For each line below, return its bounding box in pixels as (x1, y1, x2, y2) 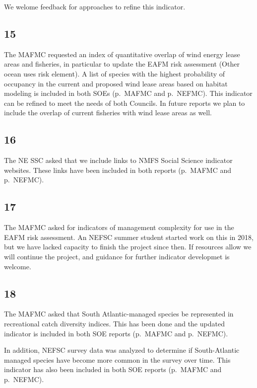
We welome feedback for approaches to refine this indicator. (4, 1, 186, 11)
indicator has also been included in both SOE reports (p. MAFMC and (4, 364, 222, 375)
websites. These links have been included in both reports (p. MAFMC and (4, 164, 232, 175)
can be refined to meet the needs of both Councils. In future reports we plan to (4, 97, 245, 108)
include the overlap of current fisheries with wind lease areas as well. (4, 107, 212, 118)
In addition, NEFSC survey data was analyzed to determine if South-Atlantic (4, 345, 240, 355)
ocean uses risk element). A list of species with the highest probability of (4, 68, 225, 78)
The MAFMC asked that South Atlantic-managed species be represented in (4, 309, 234, 319)
